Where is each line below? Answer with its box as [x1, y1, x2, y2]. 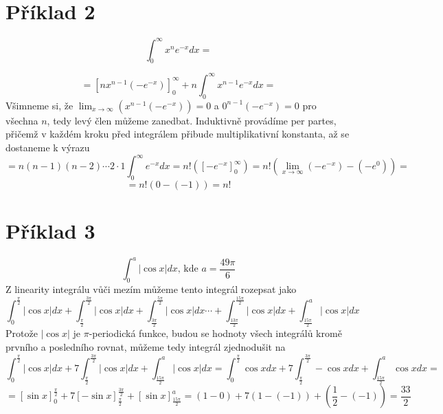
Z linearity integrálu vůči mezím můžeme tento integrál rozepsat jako [5, 282, 297, 296]
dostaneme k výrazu [5, 140, 90, 154]
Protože [5, 326, 38, 340]
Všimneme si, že [5, 98, 73, 112]
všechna [5, 113, 38, 127]
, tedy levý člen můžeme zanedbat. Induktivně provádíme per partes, [47, 113, 337, 127]
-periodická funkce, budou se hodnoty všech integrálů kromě [89, 326, 342, 340]
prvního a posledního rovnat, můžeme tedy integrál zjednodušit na [5, 339, 286, 353]
